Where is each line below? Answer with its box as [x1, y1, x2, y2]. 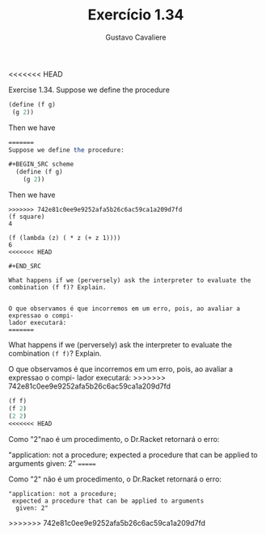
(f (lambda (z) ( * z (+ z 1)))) [8, 234, 121, 242]
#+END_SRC [8, 263, 42, 271]
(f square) [8, 212, 45, 221]
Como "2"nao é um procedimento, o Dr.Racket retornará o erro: [8, 434, 220, 444]
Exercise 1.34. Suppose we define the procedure [8, 85, 170, 95]
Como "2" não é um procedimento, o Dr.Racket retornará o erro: [8, 474, 222, 484]
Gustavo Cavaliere [104, 32, 167, 42]
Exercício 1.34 [87, 6, 184, 24]
